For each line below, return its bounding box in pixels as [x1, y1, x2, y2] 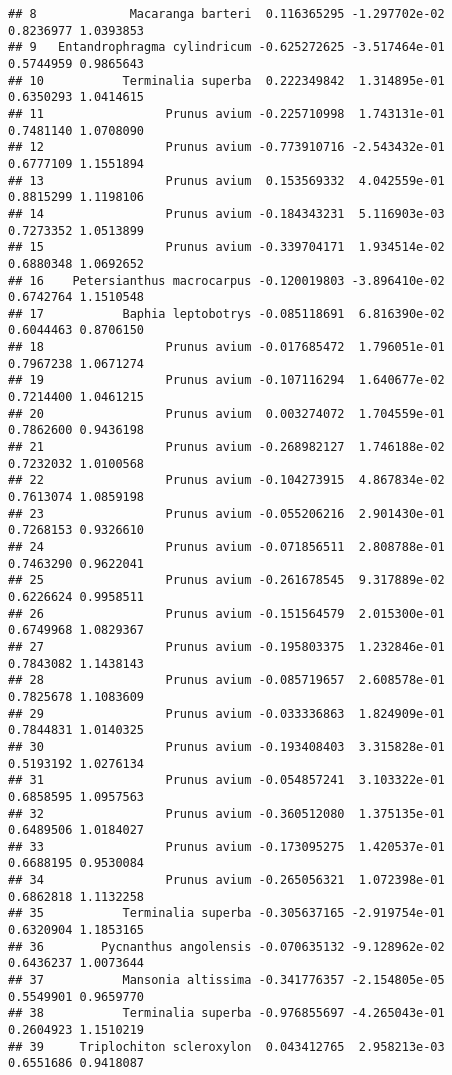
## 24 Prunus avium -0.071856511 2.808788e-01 [8, 540, 445, 554]
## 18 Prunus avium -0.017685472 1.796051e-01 [8, 340, 445, 355]
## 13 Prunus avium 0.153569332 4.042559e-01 [8, 173, 445, 188]
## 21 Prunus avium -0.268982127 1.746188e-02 [8, 440, 445, 455]
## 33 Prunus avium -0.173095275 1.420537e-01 [8, 839, 445, 854]
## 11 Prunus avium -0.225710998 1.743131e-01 [8, 106, 445, 121]
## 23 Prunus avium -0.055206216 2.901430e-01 [8, 506, 445, 521]
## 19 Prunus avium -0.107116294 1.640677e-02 [8, 373, 445, 388]
